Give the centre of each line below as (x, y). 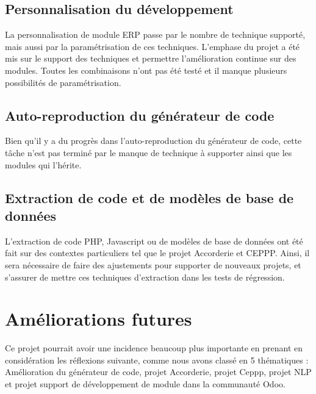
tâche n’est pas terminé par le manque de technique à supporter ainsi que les (149, 152)
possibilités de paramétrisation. (63, 82)
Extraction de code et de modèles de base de (149, 197)
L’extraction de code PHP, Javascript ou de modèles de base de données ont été (154, 241)
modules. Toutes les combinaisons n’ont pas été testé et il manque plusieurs (146, 70)
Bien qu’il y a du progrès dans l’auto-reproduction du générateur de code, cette (153, 141)
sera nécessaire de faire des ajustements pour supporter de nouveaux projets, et (153, 264)
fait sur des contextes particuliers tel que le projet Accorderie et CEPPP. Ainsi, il (157, 253)
